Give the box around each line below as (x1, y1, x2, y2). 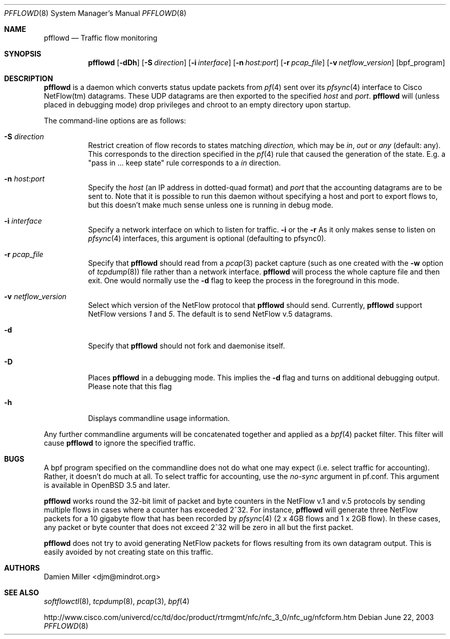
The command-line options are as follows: (44, 116, 186, 125)
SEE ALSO (4, 588, 39, 597)
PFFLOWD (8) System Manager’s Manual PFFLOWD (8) (4, 9, 186, 17)
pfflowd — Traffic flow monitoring (44, 33, 158, 42)
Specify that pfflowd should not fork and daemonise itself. (88, 341, 285, 350)
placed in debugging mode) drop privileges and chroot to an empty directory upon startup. (44, 100, 351, 109)
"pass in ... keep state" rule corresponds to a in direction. (88, 158, 281, 167)
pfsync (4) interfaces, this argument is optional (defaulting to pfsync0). (88, 234, 326, 243)
